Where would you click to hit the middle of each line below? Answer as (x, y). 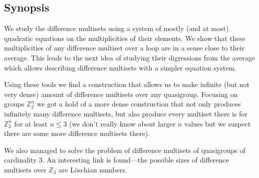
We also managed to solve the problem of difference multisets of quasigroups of (125, 150)
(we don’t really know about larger (122, 123)
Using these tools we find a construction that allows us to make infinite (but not (127, 84)
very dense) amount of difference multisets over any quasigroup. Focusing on (121, 94)
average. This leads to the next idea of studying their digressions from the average (130, 57)
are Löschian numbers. (93, 169)
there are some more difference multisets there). (77, 133)
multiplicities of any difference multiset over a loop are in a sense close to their (124, 48)
